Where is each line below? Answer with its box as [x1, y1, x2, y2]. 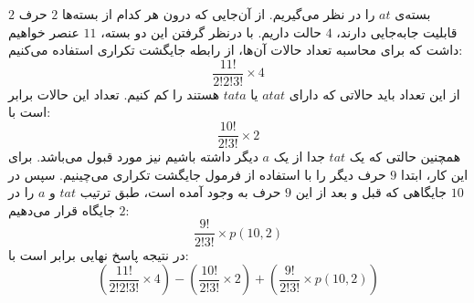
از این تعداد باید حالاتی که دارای [289, 84, 460, 103]
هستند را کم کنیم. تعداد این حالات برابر [8, 84, 220, 103]
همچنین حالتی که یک [349, 147, 461, 166]
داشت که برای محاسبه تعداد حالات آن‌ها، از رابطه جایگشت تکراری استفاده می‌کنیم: [8, 40, 463, 59]
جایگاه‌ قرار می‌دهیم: [8, 200, 130, 219]
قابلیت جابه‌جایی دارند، [336, 22, 458, 41]
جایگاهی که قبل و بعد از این [295, 183, 448, 202]
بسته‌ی [395, 5, 431, 23]
